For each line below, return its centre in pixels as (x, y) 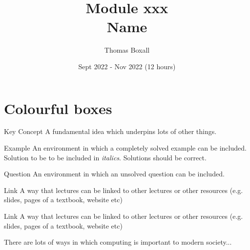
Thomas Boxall (127, 50)
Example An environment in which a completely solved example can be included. (125, 148)
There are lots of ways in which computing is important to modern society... (118, 242)
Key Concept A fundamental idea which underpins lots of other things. (110, 131)
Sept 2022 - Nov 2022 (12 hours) (127, 66)
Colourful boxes (58, 108)
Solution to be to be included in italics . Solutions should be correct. (105, 157)
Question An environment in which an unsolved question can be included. (114, 174)
